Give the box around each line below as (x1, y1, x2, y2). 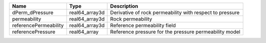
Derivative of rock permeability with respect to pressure (110, 9, 240, 16)
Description (110, 3, 138, 9)
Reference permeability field (110, 22, 176, 29)
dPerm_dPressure (12, 9, 54, 16)
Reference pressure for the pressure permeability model (110, 28, 241, 35)
